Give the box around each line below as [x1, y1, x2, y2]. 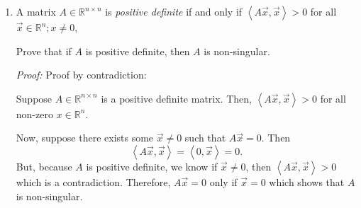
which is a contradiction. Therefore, [16, 174, 171, 189]
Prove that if [16, 43, 72, 58]
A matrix [16, 4, 56, 18]
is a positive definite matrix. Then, [101, 91, 252, 105]
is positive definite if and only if [105, 4, 243, 18]
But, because [16, 158, 72, 173]
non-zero [16, 106, 53, 121]
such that [184, 130, 226, 145]
